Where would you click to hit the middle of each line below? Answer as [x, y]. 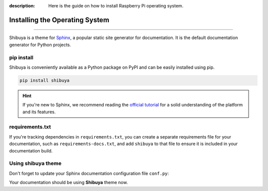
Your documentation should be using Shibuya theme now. [68, 183]
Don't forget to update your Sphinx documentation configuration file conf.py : [89, 173]
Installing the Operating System [59, 20]
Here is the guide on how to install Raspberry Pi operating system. [116, 6]
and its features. [39, 112]
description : [22, 6]
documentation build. [31, 150]
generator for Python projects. [40, 45]
